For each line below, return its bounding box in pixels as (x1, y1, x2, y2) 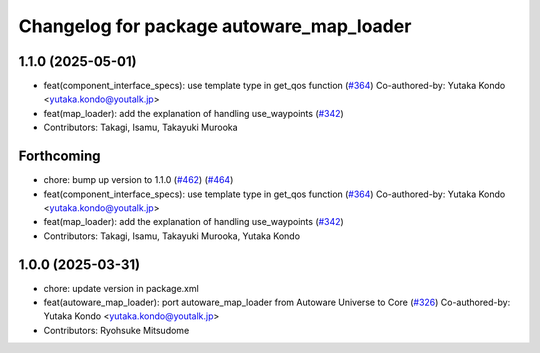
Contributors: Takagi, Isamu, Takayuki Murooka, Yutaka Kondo (43, 230, 300, 242)
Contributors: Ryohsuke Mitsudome (43, 324, 190, 336)
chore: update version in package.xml (43, 282, 199, 294)
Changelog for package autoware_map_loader (18, 15, 412, 37)
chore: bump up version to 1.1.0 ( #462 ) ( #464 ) (43, 174, 234, 186)
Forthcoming (18, 148, 101, 165)
